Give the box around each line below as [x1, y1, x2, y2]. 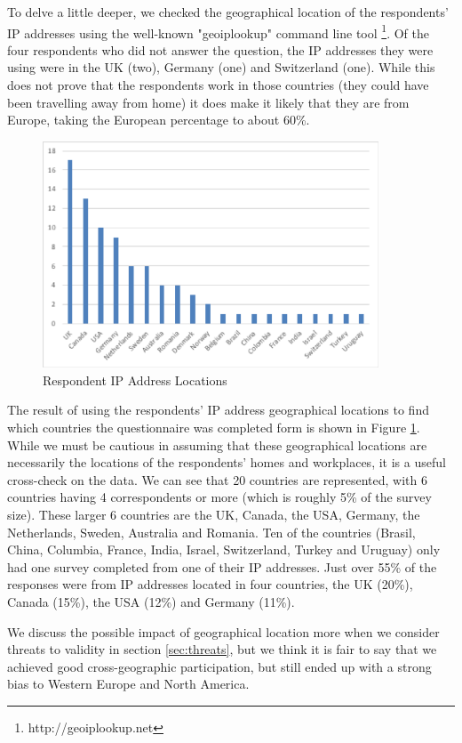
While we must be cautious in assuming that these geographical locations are [7, 435, 427, 454]
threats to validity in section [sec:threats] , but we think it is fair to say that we [7, 640, 437, 658]
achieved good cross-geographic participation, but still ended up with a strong [7, 657, 432, 675]
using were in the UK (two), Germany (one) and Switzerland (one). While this [7, 58, 435, 77]
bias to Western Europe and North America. [7, 674, 250, 693]
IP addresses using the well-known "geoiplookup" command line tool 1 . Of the [7, 20, 429, 42]
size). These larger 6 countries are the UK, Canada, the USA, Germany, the [7, 505, 420, 523]
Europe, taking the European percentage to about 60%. [7, 110, 310, 129]
